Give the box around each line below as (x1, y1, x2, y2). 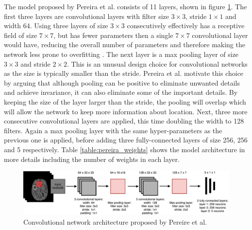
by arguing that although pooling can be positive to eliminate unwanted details (4, 77, 240, 88)
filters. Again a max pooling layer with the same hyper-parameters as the (4, 125, 222, 135)
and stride (20, 58, 50, 69)
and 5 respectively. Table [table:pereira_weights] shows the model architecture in (4, 144, 245, 154)
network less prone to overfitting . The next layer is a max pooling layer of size (4, 49, 239, 59)
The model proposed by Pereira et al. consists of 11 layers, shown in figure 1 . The (4, 1, 247, 11)
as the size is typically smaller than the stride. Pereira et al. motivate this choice (4, 68, 244, 78)
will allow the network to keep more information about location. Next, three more (4, 106, 248, 116)
